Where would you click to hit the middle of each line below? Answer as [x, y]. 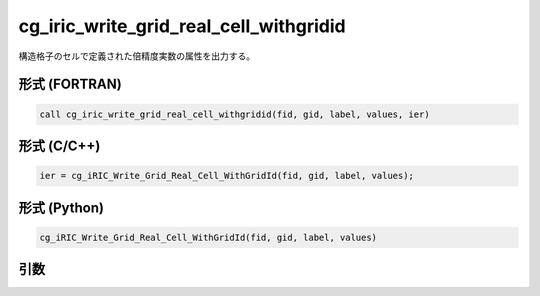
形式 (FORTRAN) [70, 84]
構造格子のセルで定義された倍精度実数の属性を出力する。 [136, 56]
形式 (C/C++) [59, 145]
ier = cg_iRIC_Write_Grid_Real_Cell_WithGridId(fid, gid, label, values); [227, 176]
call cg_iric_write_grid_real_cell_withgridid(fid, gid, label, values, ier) [234, 114]
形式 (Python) [61, 207]
